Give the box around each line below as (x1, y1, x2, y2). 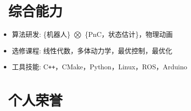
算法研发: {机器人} (12, 29, 71, 39)
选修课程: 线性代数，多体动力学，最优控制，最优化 (12, 45, 173, 55)
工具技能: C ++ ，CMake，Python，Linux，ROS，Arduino (12, 62, 187, 72)
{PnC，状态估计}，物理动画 (84, 29, 173, 39)
